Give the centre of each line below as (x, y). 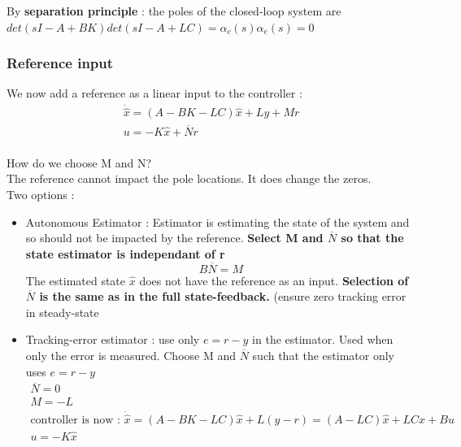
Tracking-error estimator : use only (113, 339)
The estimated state (76, 280)
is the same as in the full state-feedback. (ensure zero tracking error (223, 296)
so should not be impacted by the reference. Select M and (174, 238)
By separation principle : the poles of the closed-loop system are (174, 11)
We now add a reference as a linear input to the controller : (154, 93)
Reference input (60, 63)
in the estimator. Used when (323, 339)
